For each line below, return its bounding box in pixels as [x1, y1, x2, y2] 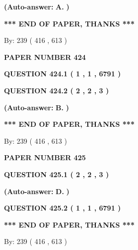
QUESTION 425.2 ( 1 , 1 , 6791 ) [4, 203, 121, 213]
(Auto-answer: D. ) [4, 186, 69, 196]
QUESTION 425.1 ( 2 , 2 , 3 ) [4, 169, 109, 179]
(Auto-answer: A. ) [4, 1, 69, 11]
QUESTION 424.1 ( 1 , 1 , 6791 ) [4, 68, 121, 79]
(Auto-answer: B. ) [4, 102, 69, 112]
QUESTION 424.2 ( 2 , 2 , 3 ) [4, 85, 109, 95]
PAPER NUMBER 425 [4, 152, 86, 163]
